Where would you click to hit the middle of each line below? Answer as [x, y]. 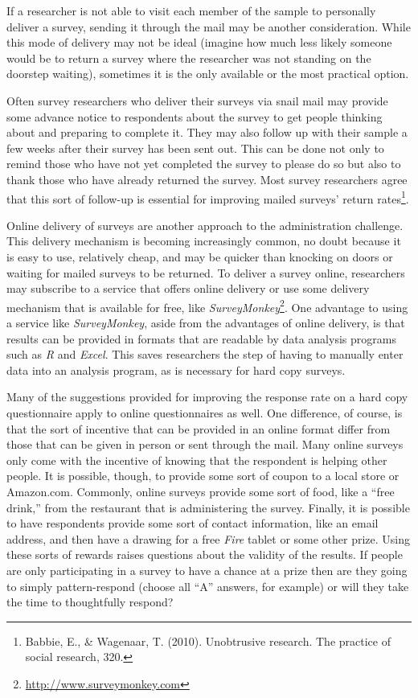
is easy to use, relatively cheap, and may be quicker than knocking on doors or [200, 256]
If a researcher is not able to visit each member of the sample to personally [191, 10]
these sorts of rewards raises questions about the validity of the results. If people [205, 554]
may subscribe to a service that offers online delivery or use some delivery [188, 288]
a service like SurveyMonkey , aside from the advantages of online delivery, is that [206, 322]
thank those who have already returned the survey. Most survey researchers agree [207, 179]
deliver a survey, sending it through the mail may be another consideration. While [209, 26]
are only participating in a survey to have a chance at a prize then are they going [207, 570]
